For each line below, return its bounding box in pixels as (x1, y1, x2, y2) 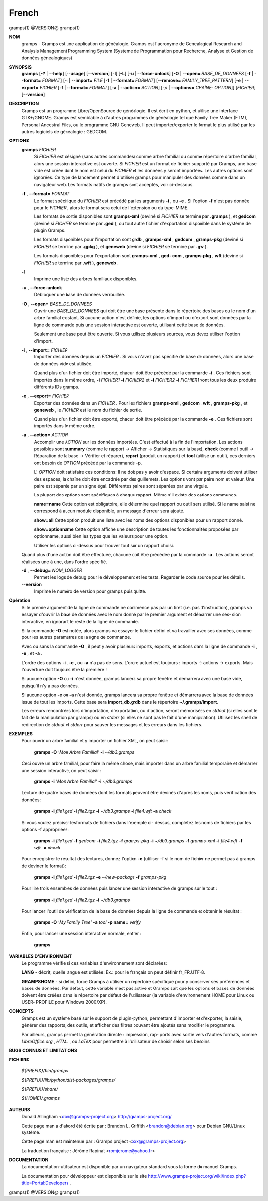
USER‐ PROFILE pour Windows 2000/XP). (21, 999, 107, 1005)
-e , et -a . (21, 650, 43, 656)
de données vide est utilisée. (34, 360, 93, 367)
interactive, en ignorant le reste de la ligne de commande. (21, 618, 139, 624)
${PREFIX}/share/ (21, 1086, 58, 1092)
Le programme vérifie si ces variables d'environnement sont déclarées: (21, 960, 167, 966)
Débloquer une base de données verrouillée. (34, 292, 125, 298)
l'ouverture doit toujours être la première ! (21, 666, 107, 672)
